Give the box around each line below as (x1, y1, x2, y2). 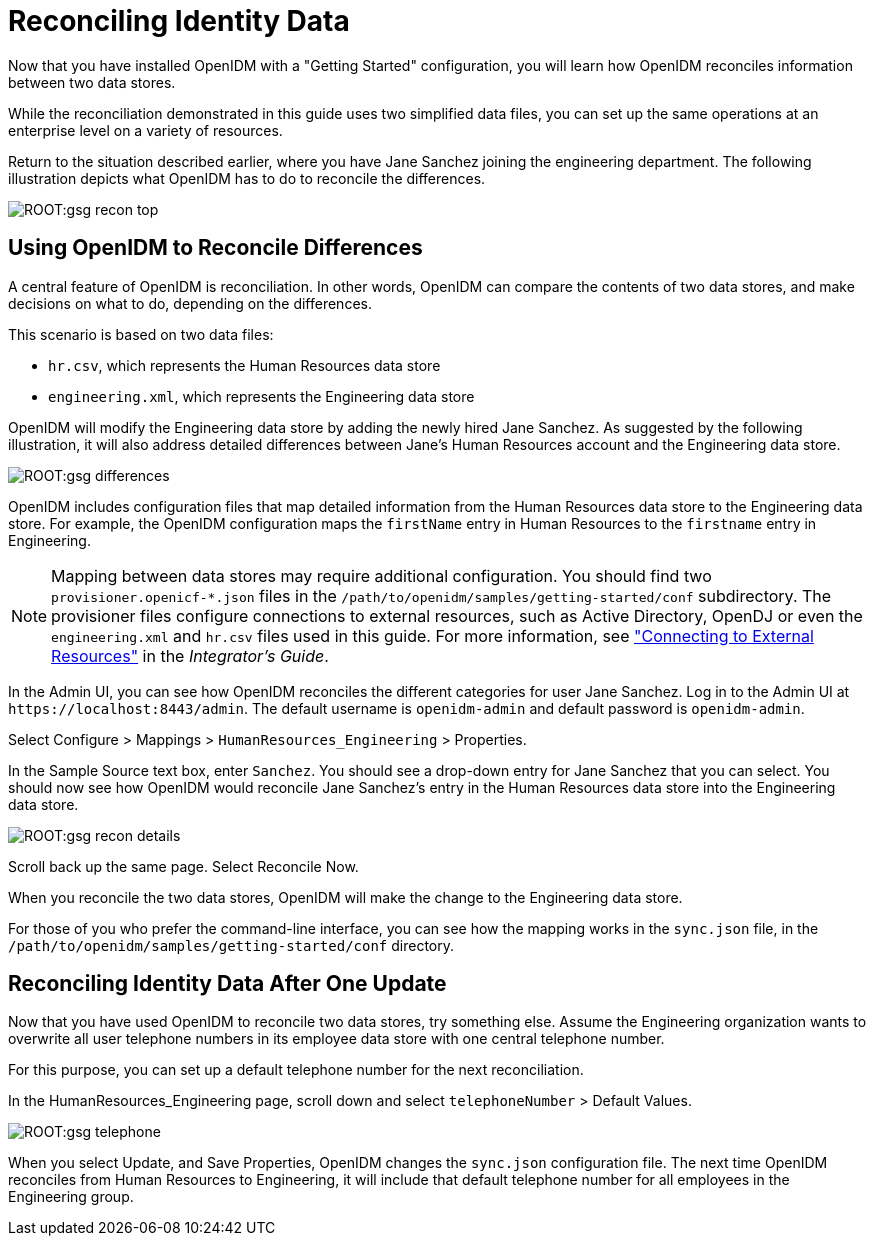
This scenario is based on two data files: (8, 325, 274, 343)
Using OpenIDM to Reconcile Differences (8, 235, 423, 261)
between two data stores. (8, 73, 176, 91)
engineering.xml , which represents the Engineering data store (48, 387, 475, 405)
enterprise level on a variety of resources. (8, 121, 283, 139)
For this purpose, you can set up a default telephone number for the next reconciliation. (8, 1061, 584, 1079)
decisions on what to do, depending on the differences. (8, 294, 372, 312)
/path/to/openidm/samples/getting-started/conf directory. (8, 936, 455, 954)
